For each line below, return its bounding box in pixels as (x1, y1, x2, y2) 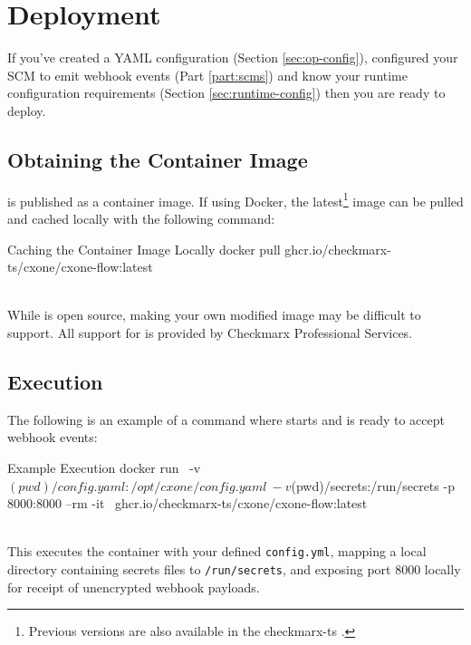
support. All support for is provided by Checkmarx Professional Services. (7, 322, 413, 342)
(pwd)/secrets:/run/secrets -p (291, 476, 455, 495)
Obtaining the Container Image (7, 145, 308, 173)
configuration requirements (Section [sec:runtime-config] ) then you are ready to (7, 83, 446, 102)
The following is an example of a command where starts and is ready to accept (7, 409, 445, 428)
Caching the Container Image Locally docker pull (7, 239, 281, 258)
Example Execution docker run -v (7, 457, 201, 477)
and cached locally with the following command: (7, 208, 275, 227)
